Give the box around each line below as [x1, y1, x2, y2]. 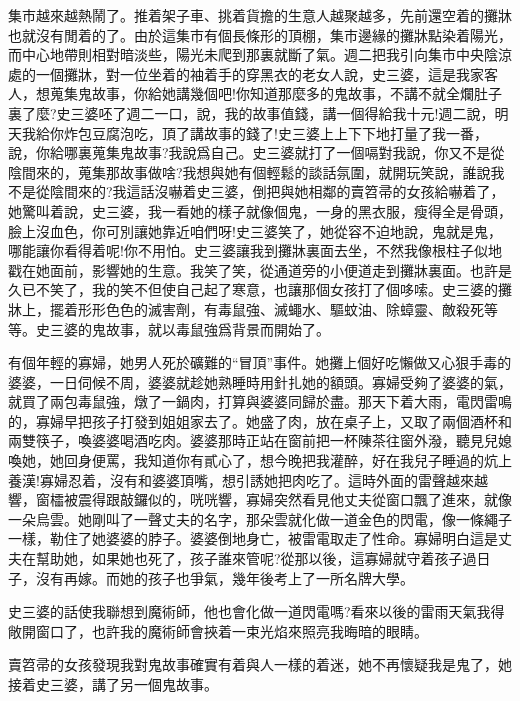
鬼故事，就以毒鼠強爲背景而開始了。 [91, 318, 330, 339]
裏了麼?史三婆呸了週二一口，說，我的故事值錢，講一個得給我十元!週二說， [8, 102, 495, 123]
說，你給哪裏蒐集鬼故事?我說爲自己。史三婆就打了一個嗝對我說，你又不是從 [8, 142, 505, 163]
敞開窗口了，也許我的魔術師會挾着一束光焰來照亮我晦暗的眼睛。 [8, 620, 428, 641]
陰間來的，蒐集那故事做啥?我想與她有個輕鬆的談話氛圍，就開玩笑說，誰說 [8, 161, 491, 182]
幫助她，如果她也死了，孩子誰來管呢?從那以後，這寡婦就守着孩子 [35, 548, 463, 569]
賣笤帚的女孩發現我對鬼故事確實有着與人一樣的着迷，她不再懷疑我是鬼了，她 [8, 654, 512, 675]
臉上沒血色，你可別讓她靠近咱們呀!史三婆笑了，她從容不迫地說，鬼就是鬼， [8, 220, 502, 241]
